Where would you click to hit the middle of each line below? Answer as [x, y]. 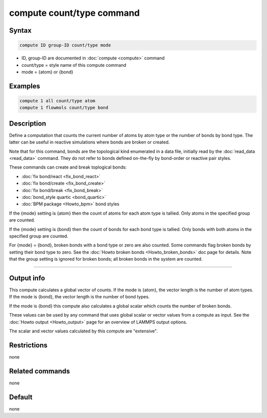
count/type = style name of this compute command [74, 65]
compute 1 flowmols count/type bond [64, 108]
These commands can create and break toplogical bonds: [68, 167]
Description [28, 123]
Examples [25, 86]
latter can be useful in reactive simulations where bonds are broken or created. [89, 142]
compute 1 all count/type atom [58, 101]
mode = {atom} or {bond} [47, 72]
